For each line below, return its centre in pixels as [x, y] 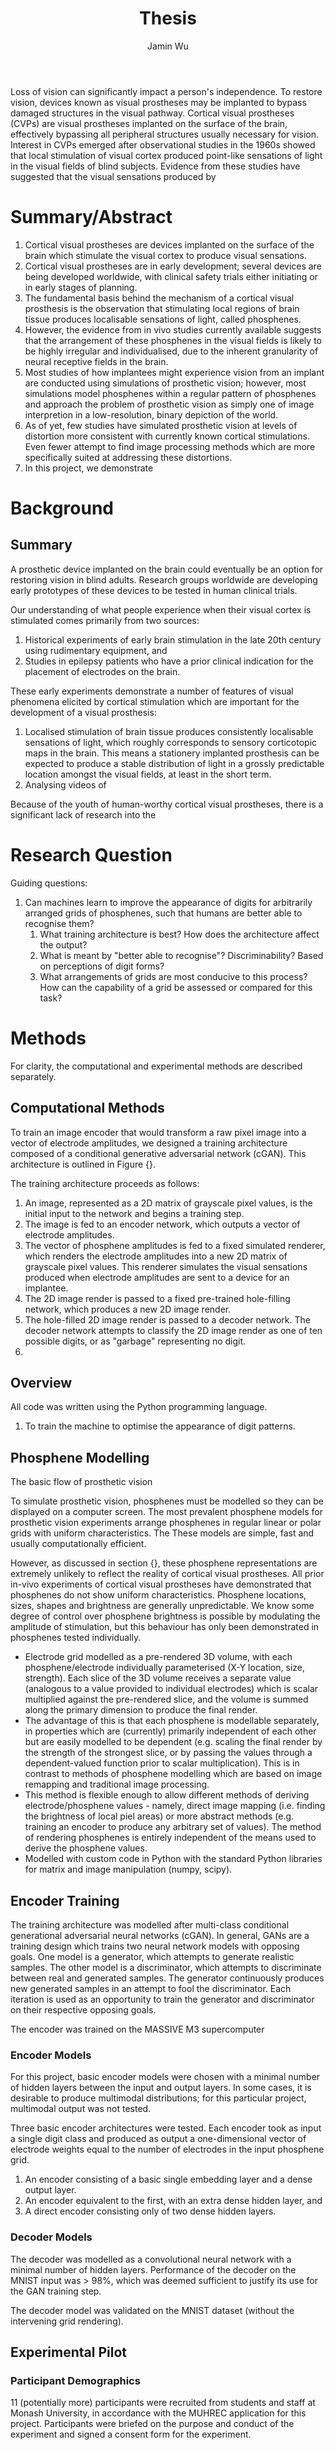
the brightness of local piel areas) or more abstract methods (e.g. [159, 1816]
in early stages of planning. [81, 287]
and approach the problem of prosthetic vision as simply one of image [169, 404]
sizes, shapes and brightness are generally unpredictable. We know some [162, 1606]
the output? [63, 944]
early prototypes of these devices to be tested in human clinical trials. [154, 590]
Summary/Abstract [91, 217]
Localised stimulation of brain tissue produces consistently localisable [169, 731]
